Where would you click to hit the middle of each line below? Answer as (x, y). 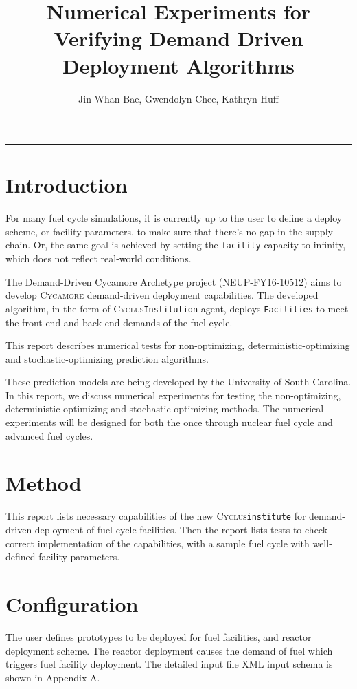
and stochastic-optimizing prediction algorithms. (107, 358)
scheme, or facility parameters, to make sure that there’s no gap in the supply (169, 231)
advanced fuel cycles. (49, 435)
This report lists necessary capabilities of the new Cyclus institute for (156, 516)
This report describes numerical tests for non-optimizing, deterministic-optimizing (178, 345)
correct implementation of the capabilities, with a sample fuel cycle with (158, 543)
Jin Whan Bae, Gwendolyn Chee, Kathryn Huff (178, 98)
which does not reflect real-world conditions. (99, 258)
